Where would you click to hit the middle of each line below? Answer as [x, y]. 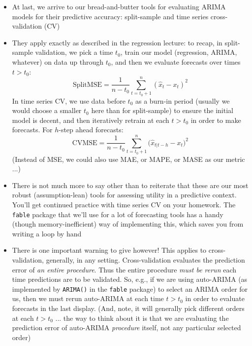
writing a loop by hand [47, 233]
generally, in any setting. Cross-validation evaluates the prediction [145, 260]
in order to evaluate [215, 298]
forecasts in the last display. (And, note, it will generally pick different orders [128, 308]
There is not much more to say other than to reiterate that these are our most [130, 185]
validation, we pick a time [74, 52]
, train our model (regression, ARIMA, [179, 52]
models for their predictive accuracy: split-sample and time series [110, 16]
